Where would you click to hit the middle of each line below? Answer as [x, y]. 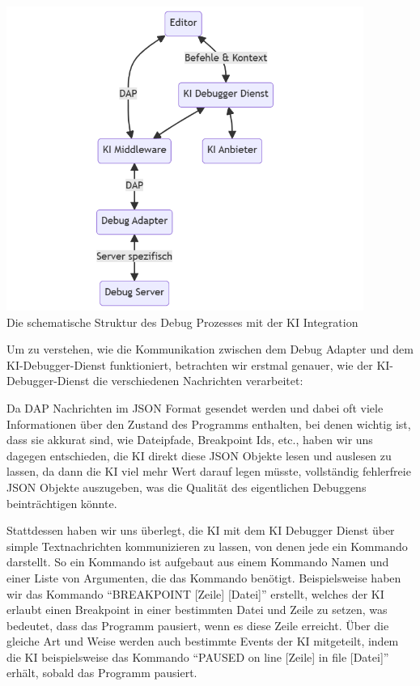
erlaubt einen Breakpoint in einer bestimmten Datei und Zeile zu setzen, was [197, 610]
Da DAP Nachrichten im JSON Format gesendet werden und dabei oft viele [195, 407]
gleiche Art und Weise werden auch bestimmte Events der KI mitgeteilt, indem [203, 641]
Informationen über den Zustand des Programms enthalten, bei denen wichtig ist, [209, 423]
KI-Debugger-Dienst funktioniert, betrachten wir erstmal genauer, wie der [190, 364]
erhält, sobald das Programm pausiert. [102, 673]
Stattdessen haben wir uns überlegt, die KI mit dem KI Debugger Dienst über [201, 530]
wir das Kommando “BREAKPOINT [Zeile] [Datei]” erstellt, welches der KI [195, 593]
